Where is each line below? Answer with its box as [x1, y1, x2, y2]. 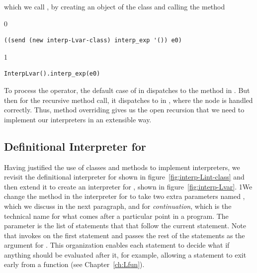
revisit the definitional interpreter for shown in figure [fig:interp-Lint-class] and [4, 172, 245, 182]
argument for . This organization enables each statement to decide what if [4, 240, 230, 250]
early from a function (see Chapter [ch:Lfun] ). [4, 259, 145, 270]
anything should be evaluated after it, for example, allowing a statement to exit [4, 249, 247, 260]
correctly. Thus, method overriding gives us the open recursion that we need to [4, 104, 245, 115]
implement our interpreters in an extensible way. [4, 114, 152, 124]
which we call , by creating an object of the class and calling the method [4, 1, 225, 11]
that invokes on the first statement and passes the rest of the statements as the [4, 230, 245, 240]
